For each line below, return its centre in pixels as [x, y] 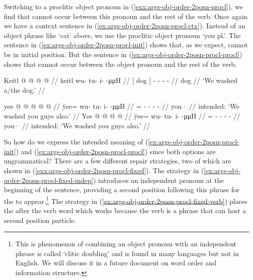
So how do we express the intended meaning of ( [76, 142]
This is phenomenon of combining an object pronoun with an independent [126, 244]
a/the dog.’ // [25, 90]
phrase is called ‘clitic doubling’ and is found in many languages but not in [127, 253]
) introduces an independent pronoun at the [158, 180]
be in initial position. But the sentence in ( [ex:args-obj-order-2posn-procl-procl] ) [123, 54]
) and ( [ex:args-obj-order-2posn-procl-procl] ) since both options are [116, 151]
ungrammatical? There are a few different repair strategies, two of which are [118, 161]
